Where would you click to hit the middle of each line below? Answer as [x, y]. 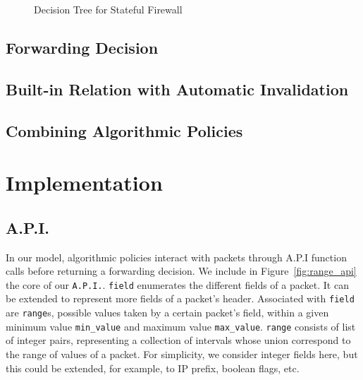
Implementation [84, 183]
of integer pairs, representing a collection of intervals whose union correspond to [178, 340]
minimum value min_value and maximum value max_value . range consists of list [181, 326]
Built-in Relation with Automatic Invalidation [177, 89]
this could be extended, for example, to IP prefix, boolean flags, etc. [153, 368]
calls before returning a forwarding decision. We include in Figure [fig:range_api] [181, 271]
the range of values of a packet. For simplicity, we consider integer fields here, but [182, 354]
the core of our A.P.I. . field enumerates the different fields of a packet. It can [177, 284]
